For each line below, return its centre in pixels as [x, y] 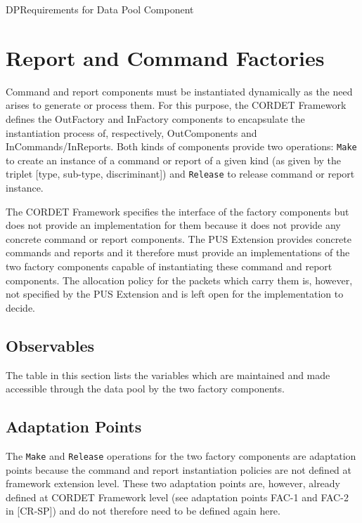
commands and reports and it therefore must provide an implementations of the [178, 252]
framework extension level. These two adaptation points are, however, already [173, 483]
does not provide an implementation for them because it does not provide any [173, 225]
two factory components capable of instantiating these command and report [169, 266]
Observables [50, 345]
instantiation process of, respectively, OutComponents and [131, 132]
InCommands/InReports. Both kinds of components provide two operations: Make [181, 146]
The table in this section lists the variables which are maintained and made [168, 375]
